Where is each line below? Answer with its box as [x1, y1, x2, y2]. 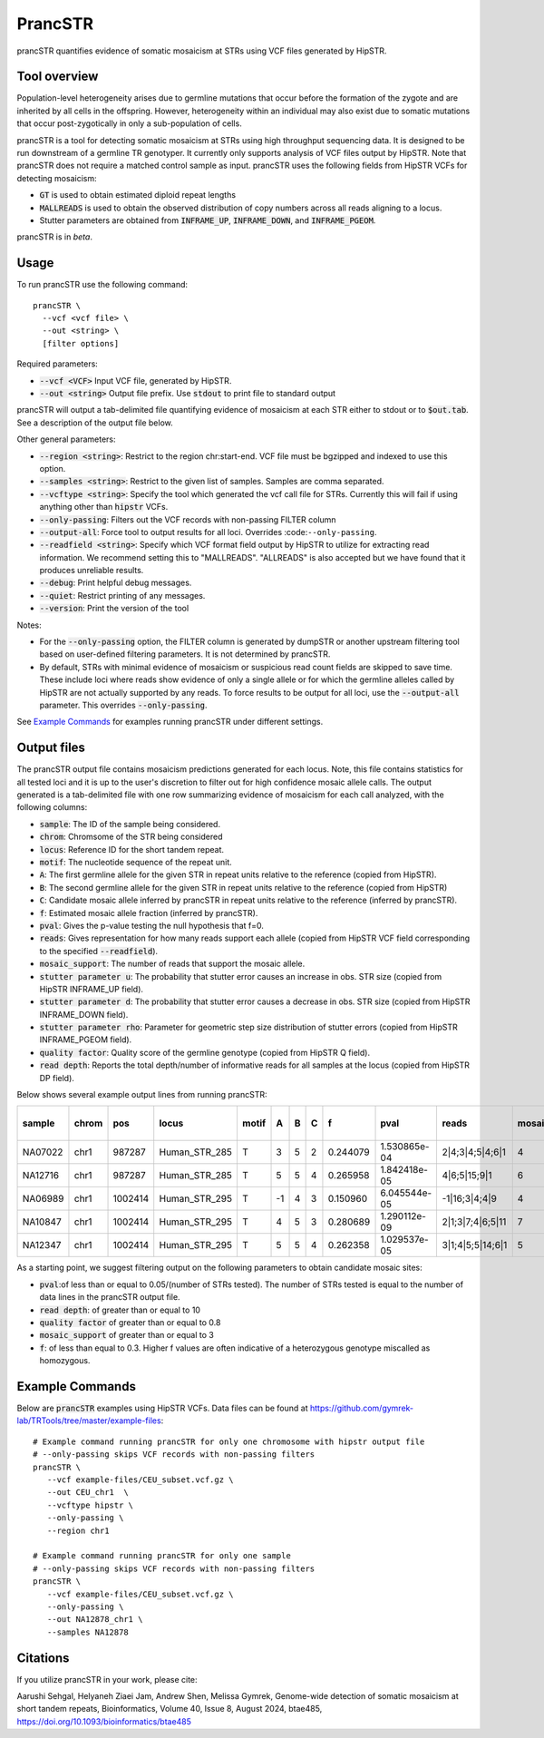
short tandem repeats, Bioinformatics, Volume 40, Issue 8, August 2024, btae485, [16, 1704, 323, 1714]
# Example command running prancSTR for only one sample [33, 1551, 292, 1561]
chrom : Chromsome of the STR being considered [39, 831, 223, 843]
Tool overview [16, 69, 99, 84]
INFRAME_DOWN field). [39, 1009, 129, 1020]
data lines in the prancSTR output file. [39, 1292, 180, 1303]
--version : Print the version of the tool [39, 603, 189, 614]
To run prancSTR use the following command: [16, 279, 189, 290]
